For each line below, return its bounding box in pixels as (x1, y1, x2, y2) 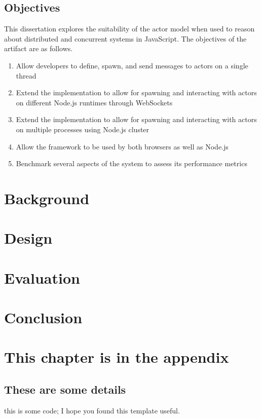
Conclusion (4, 307, 83, 328)
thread (16, 70, 36, 81)
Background (4, 187, 90, 208)
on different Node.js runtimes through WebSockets (16, 97, 173, 107)
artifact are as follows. (4, 43, 73, 54)
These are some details (4, 382, 126, 397)
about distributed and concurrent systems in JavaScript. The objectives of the (4, 33, 247, 44)
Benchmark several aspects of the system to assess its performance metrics (16, 158, 247, 169)
